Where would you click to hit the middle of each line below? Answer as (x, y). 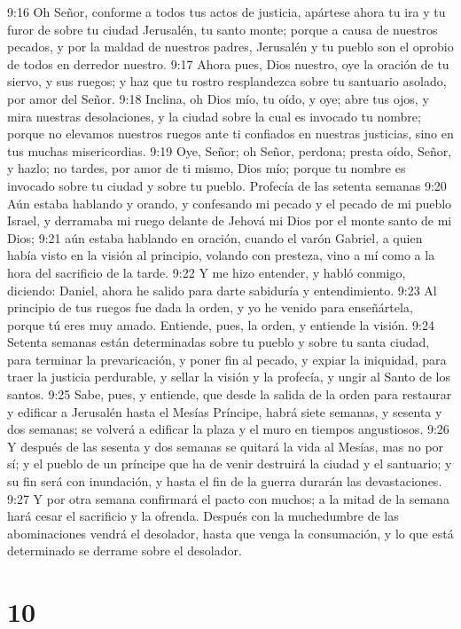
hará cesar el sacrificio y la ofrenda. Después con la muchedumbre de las (203, 516)
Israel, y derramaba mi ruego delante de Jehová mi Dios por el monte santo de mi (230, 220)
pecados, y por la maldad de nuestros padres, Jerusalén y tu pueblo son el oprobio (230, 47)
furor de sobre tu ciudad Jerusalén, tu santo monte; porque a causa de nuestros (223, 29)
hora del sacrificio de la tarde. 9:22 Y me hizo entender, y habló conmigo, (207, 272)
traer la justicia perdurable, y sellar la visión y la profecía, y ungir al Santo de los (229, 377)
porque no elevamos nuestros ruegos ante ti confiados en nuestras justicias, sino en (230, 134)
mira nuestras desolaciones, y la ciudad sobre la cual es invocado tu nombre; (214, 116)
